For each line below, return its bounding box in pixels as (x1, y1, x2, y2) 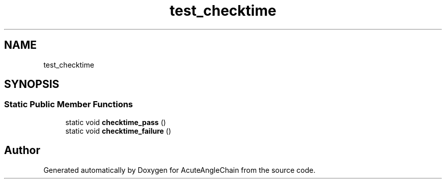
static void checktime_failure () (65, 126, 172, 135)
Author (4, 144, 40, 157)
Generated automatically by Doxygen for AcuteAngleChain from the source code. (43, 165, 316, 174)
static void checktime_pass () (65, 117, 166, 127)
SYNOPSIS (4, 78, 60, 91)
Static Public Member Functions (4, 99, 133, 110)
